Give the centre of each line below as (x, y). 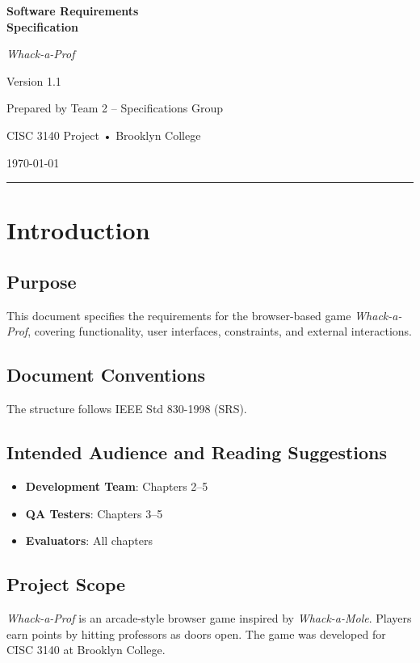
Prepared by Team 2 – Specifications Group (115, 108)
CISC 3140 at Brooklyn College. (86, 650)
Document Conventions (106, 375)
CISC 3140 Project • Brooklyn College (104, 135)
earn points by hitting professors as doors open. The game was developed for (196, 633)
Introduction (78, 230)
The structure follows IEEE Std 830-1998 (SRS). (127, 409)
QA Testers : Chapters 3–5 (94, 513)
